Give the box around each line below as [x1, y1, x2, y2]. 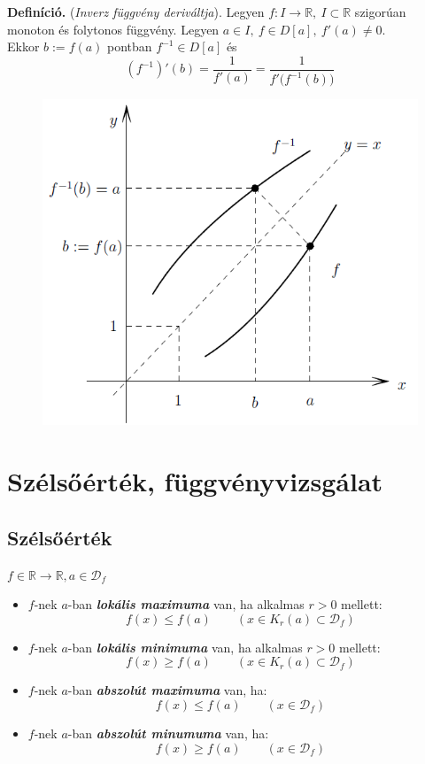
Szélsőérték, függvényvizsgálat [7, 463, 383, 499]
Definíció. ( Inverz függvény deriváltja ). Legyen [7, 3, 265, 20]
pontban [107, 37, 152, 56]
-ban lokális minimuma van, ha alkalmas [67, 637, 303, 656]
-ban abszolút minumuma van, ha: [67, 724, 269, 743]
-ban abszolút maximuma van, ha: [67, 681, 267, 699]
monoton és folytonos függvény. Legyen [7, 19, 220, 38]
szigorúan [354, 3, 406, 20]
